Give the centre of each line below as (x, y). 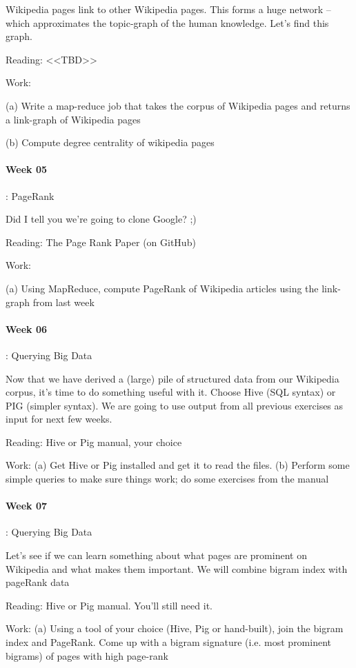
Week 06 (27, 328)
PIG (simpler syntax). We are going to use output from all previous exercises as (175, 405)
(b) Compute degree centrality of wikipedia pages (110, 142)
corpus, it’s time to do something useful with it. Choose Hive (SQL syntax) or (171, 392)
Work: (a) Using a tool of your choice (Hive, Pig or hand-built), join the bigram (175, 628)
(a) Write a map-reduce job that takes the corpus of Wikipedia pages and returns (178, 105)
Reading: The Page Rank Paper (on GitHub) (101, 242)
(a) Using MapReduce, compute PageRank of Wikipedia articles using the (162, 288)
